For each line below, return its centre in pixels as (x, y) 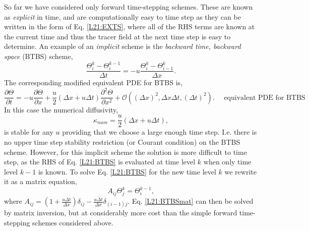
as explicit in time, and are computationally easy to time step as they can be (122, 16)
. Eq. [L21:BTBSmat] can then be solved (191, 201)
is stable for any (29, 132)
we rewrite (240, 171)
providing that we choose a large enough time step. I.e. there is (160, 132)
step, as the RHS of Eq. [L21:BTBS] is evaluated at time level (100, 162)
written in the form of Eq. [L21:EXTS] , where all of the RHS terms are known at (130, 26)
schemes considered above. (73, 222)
